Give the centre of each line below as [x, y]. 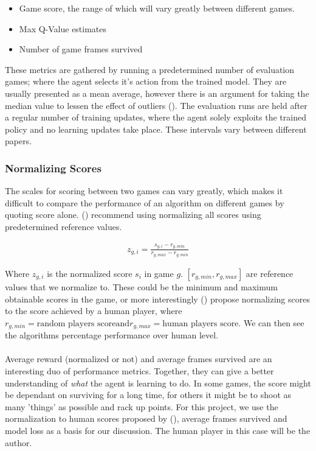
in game [159, 273]
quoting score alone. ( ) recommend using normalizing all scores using [133, 215]
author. [19, 442]
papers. [19, 141]
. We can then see [271, 322]
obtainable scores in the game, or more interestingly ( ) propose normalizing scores [157, 299]
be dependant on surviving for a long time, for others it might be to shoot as [148, 395]
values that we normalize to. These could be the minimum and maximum [141, 286]
